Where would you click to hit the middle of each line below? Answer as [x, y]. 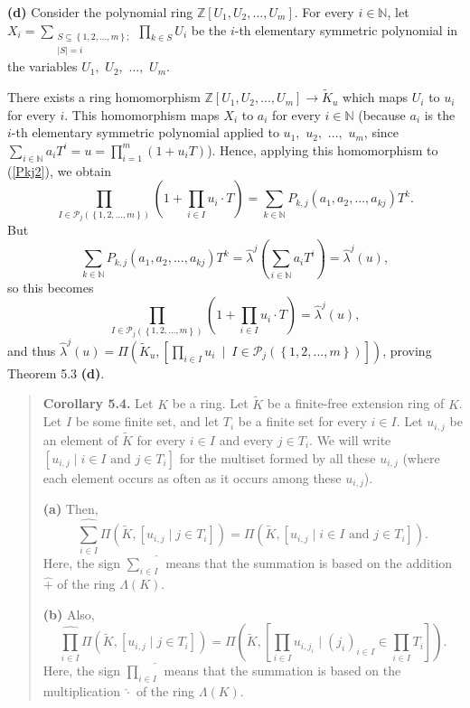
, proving [407, 350]
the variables [42, 66]
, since [381, 132]
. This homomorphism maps [142, 114]
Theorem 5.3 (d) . [56, 373]
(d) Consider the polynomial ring [100, 12]
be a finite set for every [302, 421]
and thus [32, 350]
